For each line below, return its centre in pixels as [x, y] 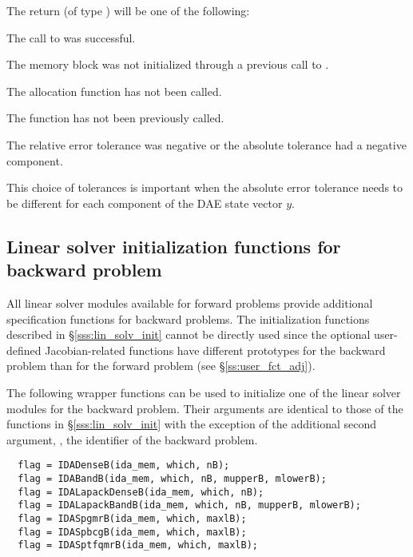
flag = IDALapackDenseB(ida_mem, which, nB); [141, 492]
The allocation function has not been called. [114, 91]
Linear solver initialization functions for [174, 246]
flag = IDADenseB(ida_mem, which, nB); [124, 465]
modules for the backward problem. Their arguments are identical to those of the [205, 408]
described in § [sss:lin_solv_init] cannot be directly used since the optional [189, 334]
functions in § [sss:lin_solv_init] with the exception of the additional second [192, 424]
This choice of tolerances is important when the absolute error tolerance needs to [205, 187]
